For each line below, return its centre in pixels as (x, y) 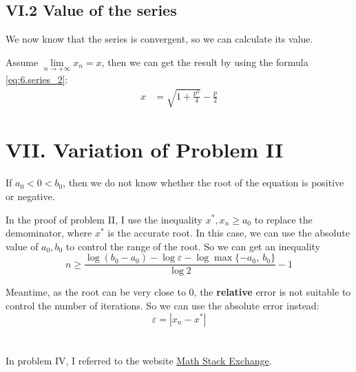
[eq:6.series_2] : (37, 79)
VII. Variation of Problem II (145, 150)
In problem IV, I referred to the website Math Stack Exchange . (139, 360)
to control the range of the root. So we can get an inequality (193, 246)
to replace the (283, 219)
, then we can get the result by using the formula (205, 62)
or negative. (30, 196)
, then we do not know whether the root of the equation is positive (203, 183)
